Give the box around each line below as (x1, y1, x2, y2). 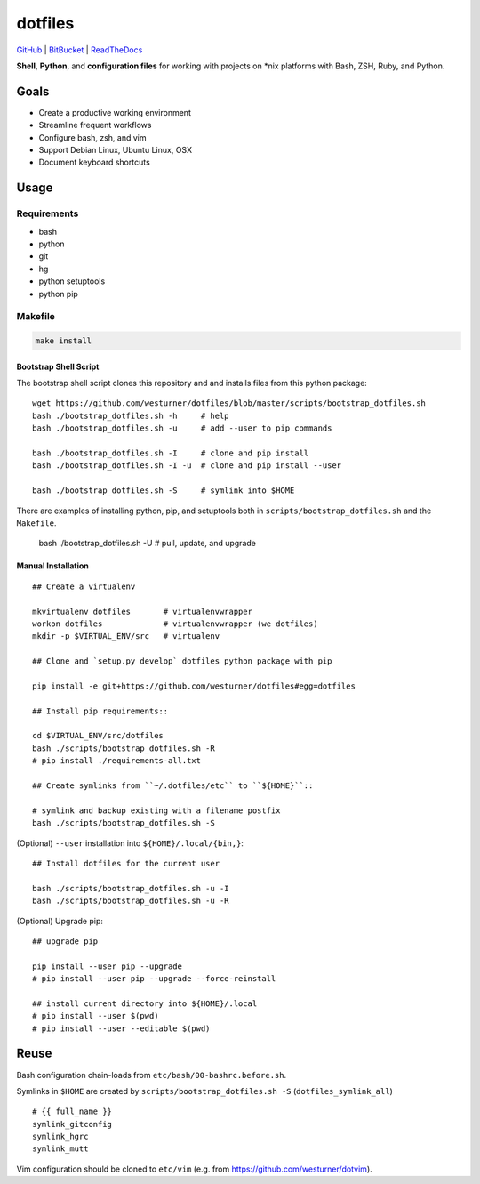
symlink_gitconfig (32, 1119, 113, 1129)
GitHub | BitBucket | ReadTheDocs (16, 44, 143, 55)
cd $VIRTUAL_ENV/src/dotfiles (32, 730, 164, 741)
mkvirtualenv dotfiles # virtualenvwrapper (32, 606, 253, 616)
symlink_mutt (32, 1144, 89, 1154)
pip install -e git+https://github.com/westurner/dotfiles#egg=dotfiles (32, 681, 356, 691)
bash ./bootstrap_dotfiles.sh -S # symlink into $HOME (32, 486, 295, 495)
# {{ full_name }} (32, 1107, 113, 1116)
